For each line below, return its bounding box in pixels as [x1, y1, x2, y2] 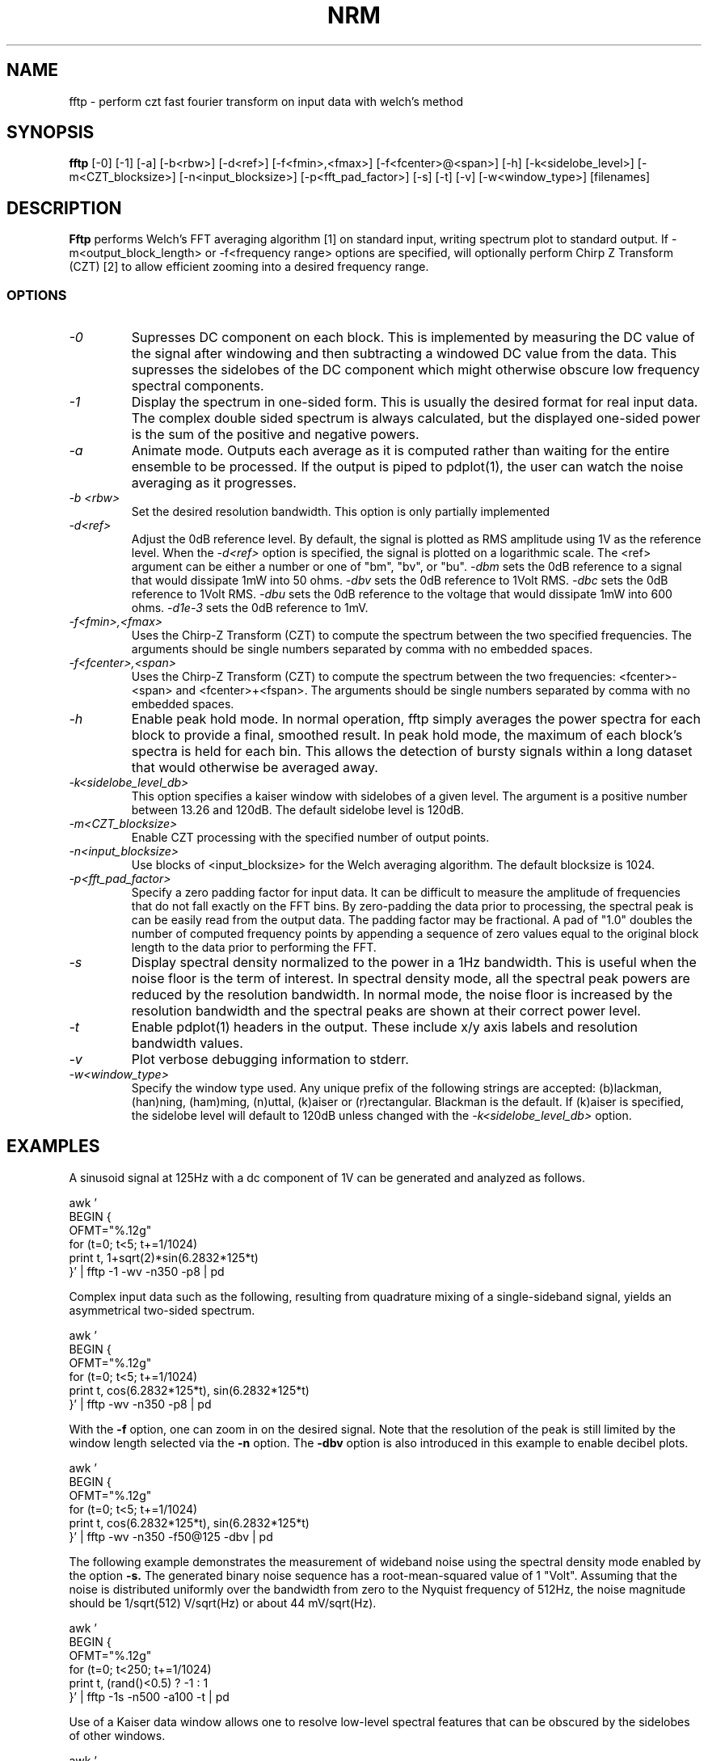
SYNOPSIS [6, 122, 95, 143]
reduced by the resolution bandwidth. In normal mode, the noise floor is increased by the [131, 986, 673, 1003]
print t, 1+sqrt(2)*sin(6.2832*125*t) [69, 1250, 259, 1265]
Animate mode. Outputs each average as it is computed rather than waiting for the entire [131, 442, 670, 459]
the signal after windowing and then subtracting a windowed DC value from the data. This [131, 345, 677, 362]
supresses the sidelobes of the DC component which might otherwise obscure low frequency [131, 361, 700, 378]
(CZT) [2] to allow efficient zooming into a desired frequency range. [69, 260, 429, 274]
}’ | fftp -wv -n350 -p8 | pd [69, 1396, 212, 1411]
